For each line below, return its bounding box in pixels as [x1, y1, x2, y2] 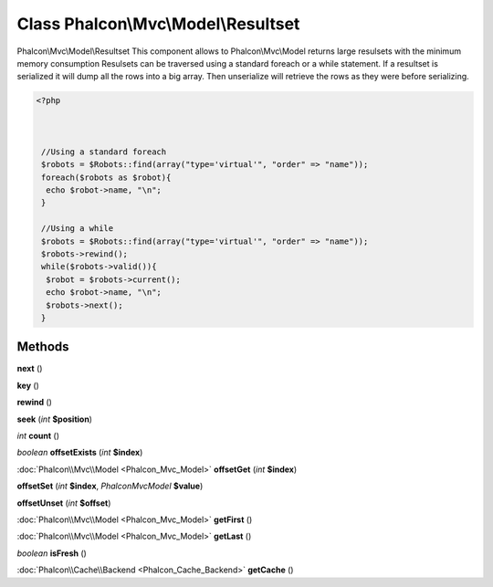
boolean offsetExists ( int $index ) [16, 447, 143, 458]
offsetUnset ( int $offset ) [16, 498, 111, 508]
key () [16, 380, 40, 391]
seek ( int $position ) [16, 414, 93, 425]
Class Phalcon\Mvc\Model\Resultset [16, 14, 300, 34]
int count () [16, 430, 59, 442]
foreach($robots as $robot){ [41, 172, 172, 183]
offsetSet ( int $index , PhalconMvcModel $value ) [16, 480, 204, 492]
